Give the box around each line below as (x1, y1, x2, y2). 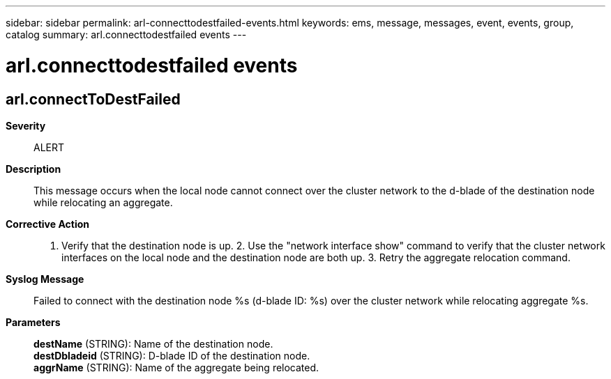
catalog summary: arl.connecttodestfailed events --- (6, 29, 247, 40)
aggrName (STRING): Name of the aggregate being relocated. (33, 361, 319, 373)
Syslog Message (6, 272, 84, 285)
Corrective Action (6, 217, 89, 230)
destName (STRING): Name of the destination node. (33, 337, 273, 350)
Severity (6, 119, 46, 132)
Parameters (6, 316, 61, 328)
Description (6, 162, 61, 175)
